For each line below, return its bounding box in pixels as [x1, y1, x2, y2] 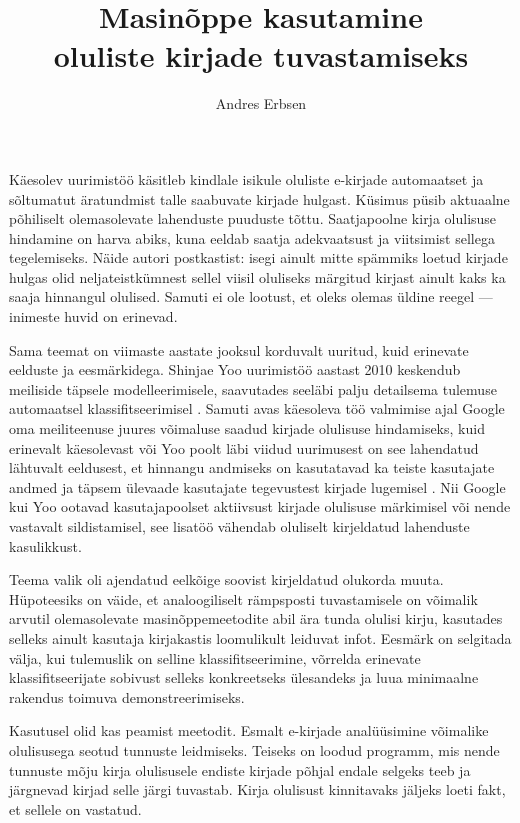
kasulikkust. [9, 535, 82, 556]
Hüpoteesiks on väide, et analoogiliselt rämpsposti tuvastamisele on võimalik [9, 588, 478, 609]
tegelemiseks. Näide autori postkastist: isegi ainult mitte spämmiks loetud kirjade [9, 247, 508, 268]
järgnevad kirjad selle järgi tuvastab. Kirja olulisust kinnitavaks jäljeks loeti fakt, [9, 779, 506, 800]
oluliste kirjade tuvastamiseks [53, 35, 469, 76]
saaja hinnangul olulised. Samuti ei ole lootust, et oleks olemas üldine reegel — [9, 286, 493, 307]
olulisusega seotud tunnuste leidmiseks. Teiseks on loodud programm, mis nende [9, 739, 500, 760]
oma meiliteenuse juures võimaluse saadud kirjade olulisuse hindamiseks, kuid [9, 418, 485, 439]
